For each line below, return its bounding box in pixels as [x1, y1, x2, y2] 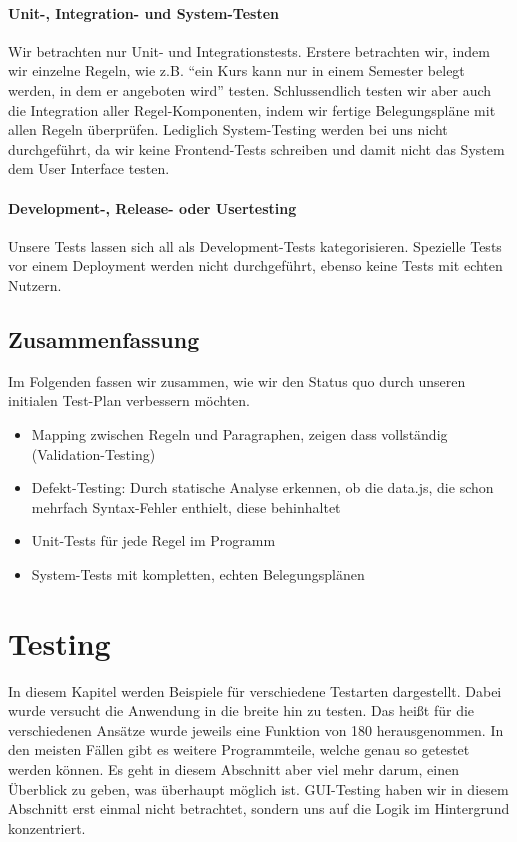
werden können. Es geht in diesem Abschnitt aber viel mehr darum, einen [8, 758, 459, 779]
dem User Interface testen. [8, 158, 170, 179]
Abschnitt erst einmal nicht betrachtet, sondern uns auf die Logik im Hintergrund [8, 798, 510, 819]
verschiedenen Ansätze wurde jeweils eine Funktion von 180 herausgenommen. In [8, 719, 504, 740]
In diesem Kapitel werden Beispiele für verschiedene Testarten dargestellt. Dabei [8, 680, 502, 701]
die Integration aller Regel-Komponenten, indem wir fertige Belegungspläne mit [8, 99, 496, 120]
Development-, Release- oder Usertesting [8, 197, 297, 218]
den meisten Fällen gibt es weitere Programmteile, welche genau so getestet [8, 739, 470, 760]
